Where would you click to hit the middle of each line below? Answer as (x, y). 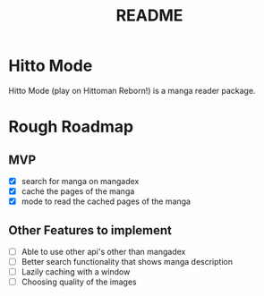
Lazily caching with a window (76, 272)
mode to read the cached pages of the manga (106, 201)
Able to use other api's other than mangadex (103, 251)
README (149, 16)
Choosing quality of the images (79, 282)
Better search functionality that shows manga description (127, 262)
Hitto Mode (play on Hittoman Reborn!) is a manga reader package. (132, 90)
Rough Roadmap (71, 127)
